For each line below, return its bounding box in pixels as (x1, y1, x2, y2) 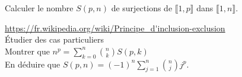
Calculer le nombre (5, 2, 74, 14)
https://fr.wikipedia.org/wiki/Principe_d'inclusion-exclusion (5, 21, 225, 34)
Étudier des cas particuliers (5, 33, 104, 46)
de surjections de (111, 2, 173, 14)
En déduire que (5, 57, 60, 70)
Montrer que (5, 44, 50, 57)
